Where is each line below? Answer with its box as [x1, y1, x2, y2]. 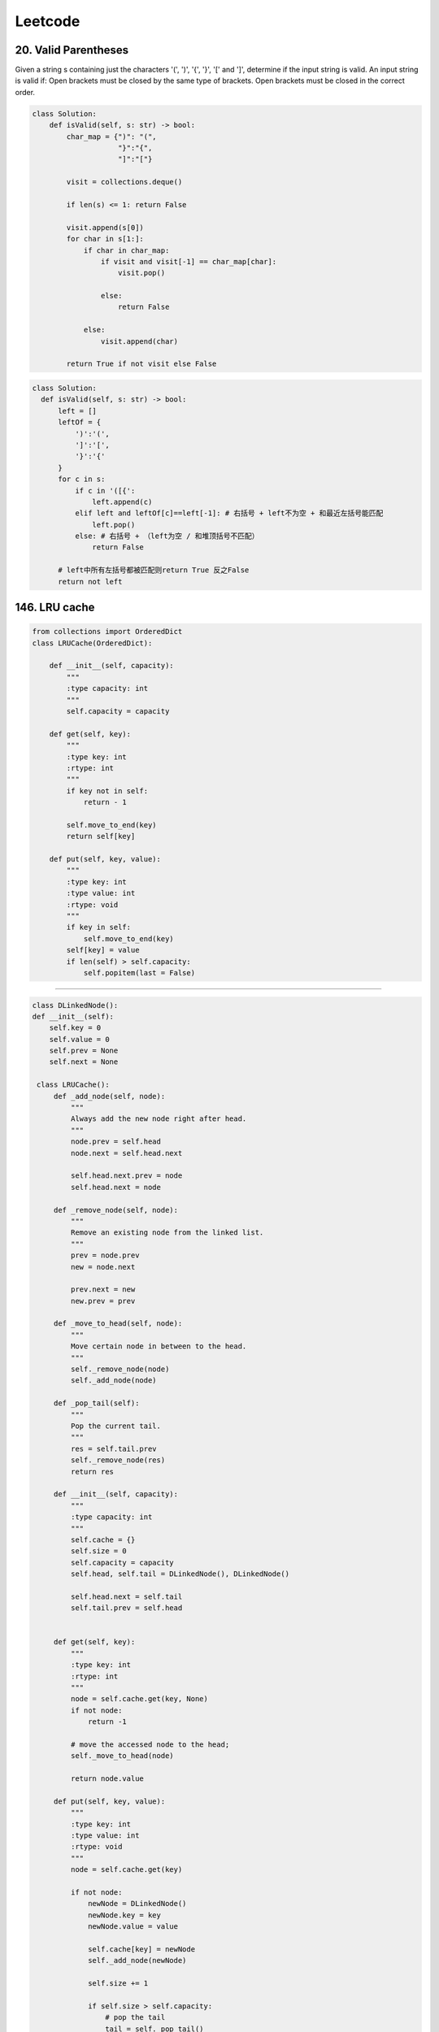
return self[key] [66, 831, 136, 841]
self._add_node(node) [70, 1376, 158, 1385]
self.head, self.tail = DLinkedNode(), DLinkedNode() [70, 1570, 290, 1578]
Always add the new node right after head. [70, 1114, 247, 1123]
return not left [58, 577, 123, 586]
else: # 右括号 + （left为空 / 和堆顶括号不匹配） [74, 532, 259, 541]
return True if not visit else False [66, 359, 217, 369]
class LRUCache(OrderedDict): [32, 638, 153, 648]
